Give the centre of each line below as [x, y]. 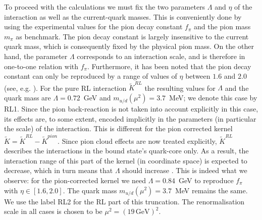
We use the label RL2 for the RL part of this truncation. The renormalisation [124, 201]
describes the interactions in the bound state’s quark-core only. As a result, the [126, 151]
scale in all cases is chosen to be [53, 211]
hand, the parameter [36, 56]
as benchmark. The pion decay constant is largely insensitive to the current [132, 36]
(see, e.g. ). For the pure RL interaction [65, 88]
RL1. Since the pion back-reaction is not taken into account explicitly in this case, [131, 109]
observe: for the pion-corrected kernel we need [75, 180]
